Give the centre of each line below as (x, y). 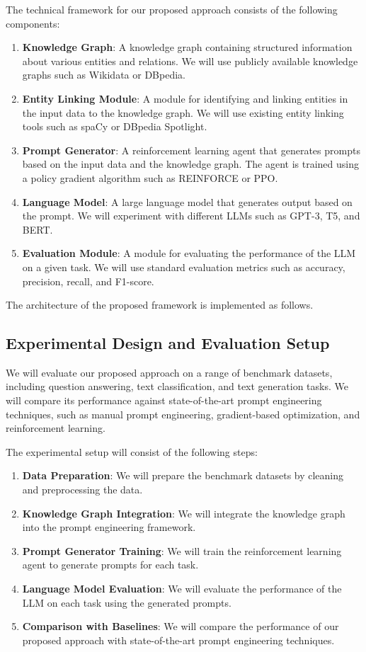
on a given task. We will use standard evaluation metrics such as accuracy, (184, 267)
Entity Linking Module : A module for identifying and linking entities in (185, 98)
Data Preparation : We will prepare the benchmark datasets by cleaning (183, 475)
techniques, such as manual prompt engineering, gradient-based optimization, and (183, 414)
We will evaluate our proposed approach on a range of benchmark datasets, (169, 372)
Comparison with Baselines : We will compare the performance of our (181, 626)
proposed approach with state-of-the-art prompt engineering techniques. (178, 640)
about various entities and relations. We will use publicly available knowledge (190, 61)
